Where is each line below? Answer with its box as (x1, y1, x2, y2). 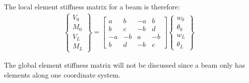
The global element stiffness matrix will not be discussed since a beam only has (4, 60, 245, 70)
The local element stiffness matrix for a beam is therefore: (4, 1, 180, 11)
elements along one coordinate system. (4, 69, 121, 80)
